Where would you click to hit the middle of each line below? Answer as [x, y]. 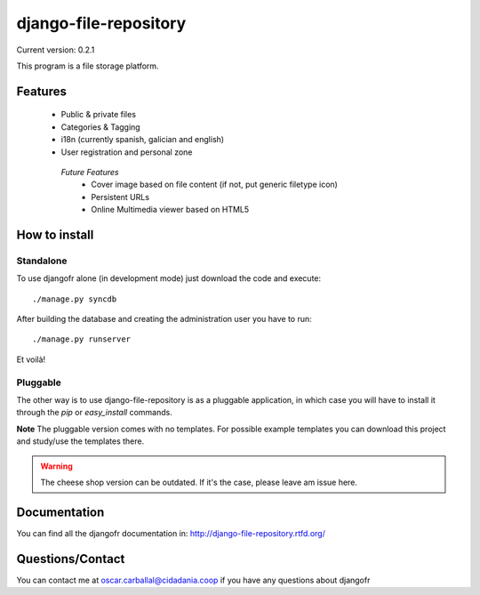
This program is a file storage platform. [88, 66]
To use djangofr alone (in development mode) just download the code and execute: [169, 278]
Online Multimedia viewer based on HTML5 [170, 210]
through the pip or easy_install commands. [94, 413]
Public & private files [99, 115]
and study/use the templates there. [80, 441]
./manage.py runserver [82, 339]
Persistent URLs [120, 197]
